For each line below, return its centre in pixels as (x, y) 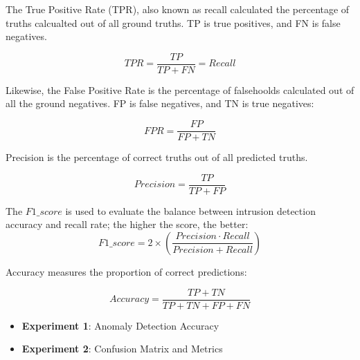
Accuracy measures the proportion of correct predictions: (126, 271)
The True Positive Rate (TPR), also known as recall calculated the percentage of (178, 9)
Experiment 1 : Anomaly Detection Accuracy (120, 325)
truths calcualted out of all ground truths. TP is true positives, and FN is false (173, 22)
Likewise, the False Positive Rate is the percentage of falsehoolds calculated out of (180, 89)
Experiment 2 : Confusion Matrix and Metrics (122, 349)
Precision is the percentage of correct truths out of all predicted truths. (157, 157)
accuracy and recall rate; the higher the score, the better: (127, 224)
